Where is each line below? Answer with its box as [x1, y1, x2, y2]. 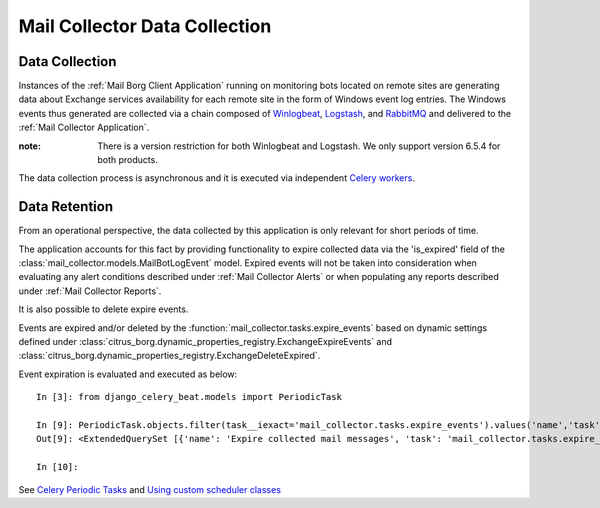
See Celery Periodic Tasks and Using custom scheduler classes [18, 483, 282, 495]
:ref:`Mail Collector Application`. [18, 121, 150, 134]
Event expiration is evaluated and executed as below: [18, 368, 238, 380]
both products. [97, 154, 159, 166]
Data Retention [18, 198, 114, 215]
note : [18, 140, 42, 152]
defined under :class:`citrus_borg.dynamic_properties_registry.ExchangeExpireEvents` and [18, 336, 392, 348]
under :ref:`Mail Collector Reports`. [18, 285, 162, 297]
